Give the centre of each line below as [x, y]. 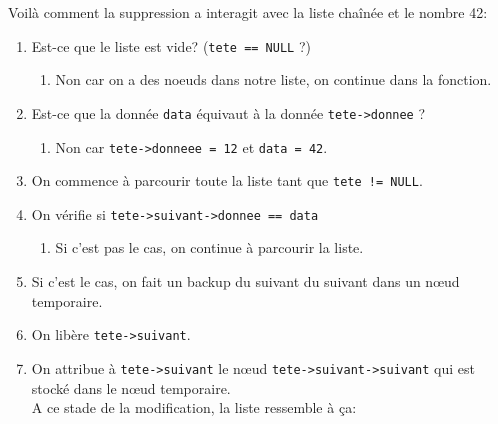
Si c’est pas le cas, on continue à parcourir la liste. [209, 247]
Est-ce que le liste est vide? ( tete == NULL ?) [171, 45]
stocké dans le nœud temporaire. [131, 387]
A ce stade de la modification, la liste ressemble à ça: [194, 407]
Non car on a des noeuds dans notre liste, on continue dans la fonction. [273, 79]
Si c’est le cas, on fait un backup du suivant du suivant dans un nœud [245, 281]
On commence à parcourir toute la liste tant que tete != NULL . [227, 180]
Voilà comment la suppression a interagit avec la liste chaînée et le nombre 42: [248, 12]
